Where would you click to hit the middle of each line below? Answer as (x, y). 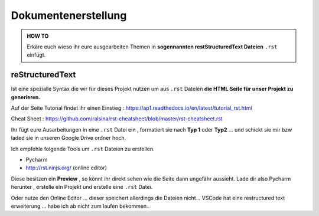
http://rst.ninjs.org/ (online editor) (66, 168)
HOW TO (38, 36)
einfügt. (36, 55)
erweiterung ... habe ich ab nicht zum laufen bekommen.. (80, 206)
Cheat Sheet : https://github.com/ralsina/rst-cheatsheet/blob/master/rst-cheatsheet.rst (117, 119)
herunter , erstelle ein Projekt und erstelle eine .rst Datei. (82, 187)
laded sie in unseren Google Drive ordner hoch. (69, 138)
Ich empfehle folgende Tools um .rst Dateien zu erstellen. (83, 149)
